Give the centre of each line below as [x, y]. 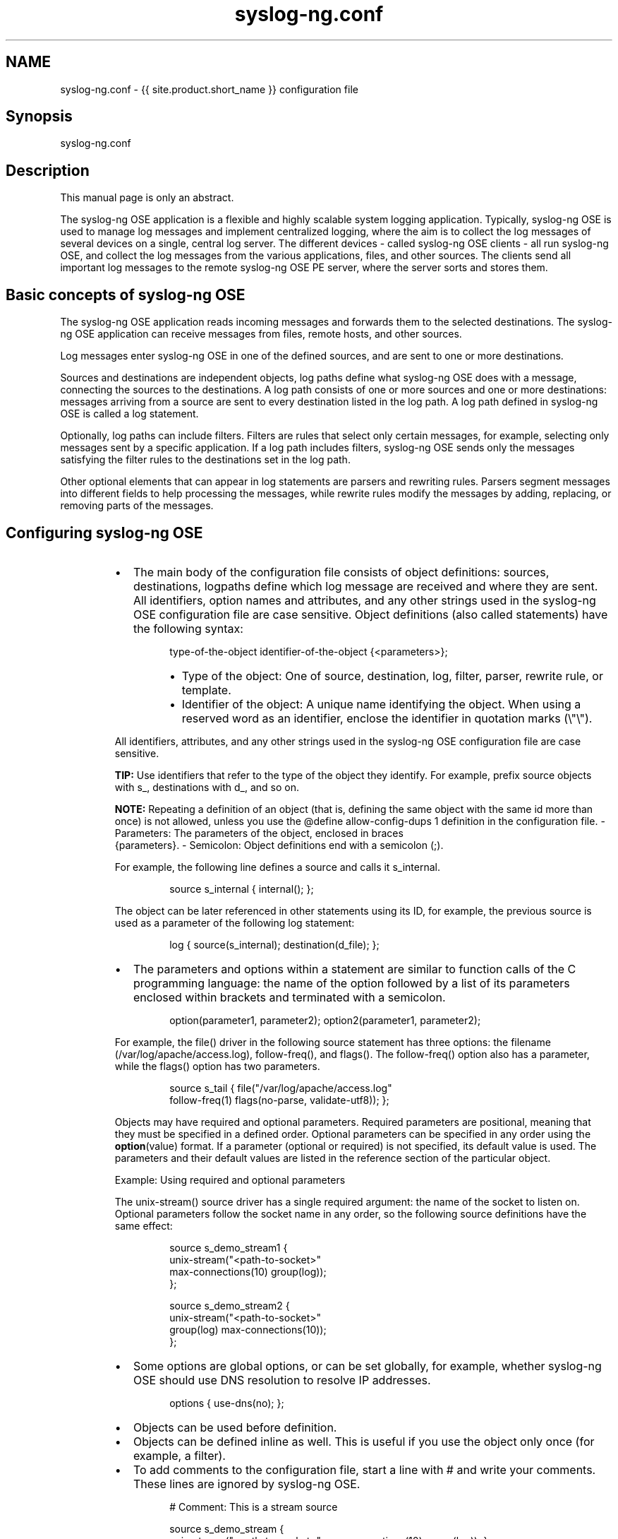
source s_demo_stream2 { [230, 1305]
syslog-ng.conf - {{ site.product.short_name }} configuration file [209, 89]
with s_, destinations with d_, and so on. [207, 787]
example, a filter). [179, 1455]
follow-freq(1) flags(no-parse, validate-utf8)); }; [279, 1100]
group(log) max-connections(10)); [248, 1329]
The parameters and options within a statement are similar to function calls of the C [355, 969]
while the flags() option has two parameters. [217, 1066]
